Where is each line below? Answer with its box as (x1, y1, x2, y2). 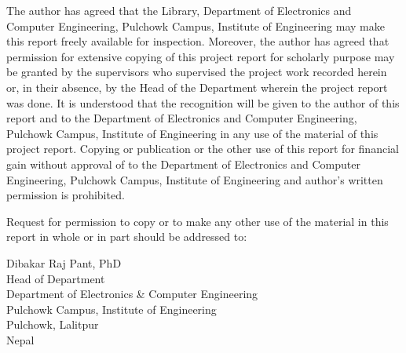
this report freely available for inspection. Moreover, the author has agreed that (6, 33, 390, 49)
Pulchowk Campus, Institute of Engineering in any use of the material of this (6, 125, 379, 141)
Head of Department (6, 270, 105, 286)
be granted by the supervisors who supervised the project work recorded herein (6, 64, 387, 80)
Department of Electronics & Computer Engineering (6, 286, 258, 302)
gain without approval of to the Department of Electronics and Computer (6, 155, 360, 172)
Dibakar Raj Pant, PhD (6, 254, 122, 271)
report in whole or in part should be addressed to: (6, 228, 247, 245)
